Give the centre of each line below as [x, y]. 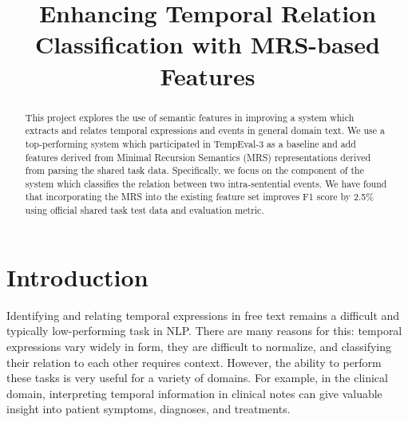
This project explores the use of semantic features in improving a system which [190, 117]
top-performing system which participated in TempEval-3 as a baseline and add [190, 143]
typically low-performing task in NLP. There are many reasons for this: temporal [204, 331]
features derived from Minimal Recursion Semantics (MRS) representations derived [198, 157]
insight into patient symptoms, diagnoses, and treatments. [149, 409]
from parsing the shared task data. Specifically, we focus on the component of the [194, 170]
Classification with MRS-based [208, 44]
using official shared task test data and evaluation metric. [145, 210]
